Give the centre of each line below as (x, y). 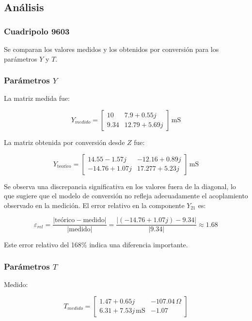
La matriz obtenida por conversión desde (64, 142)
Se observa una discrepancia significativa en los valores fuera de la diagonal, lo (120, 186)
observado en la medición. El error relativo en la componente (94, 205)
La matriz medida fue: (37, 98)
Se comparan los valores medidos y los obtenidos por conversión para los (111, 49)
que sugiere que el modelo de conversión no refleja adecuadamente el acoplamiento (126, 196)
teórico (65, 220)
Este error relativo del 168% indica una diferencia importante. (96, 245)
